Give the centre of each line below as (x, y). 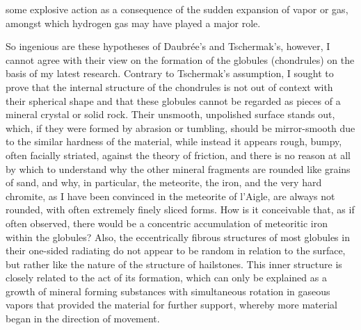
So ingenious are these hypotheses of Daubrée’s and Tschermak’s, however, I (168, 46)
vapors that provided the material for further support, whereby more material (171, 305)
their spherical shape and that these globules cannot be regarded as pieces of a (173, 100)
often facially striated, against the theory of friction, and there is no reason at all (178, 155)
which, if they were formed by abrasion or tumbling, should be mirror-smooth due (180, 127)
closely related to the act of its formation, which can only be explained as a (166, 278)
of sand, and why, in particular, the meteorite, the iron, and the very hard (164, 182)
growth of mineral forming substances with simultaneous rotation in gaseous (168, 291)
